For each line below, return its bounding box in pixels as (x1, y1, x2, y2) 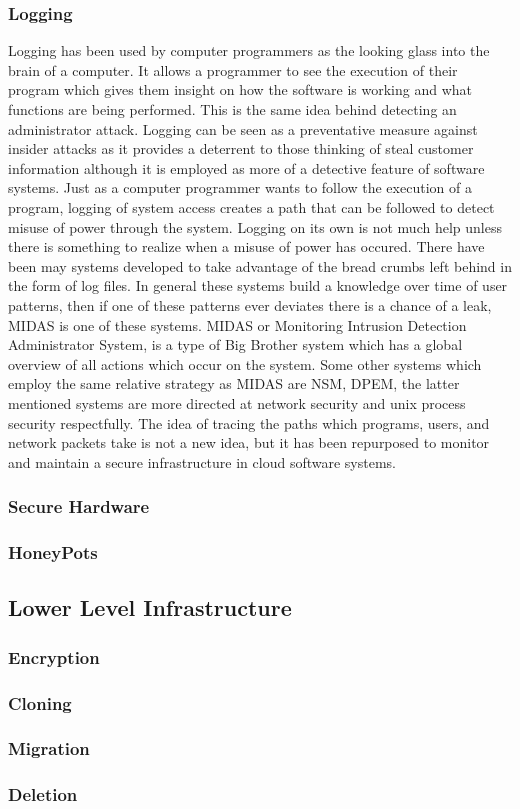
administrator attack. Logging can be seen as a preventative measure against (8, 118, 478, 139)
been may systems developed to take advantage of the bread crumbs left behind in (8, 255, 512, 276)
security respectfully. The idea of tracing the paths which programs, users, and (8, 412, 490, 433)
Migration (8, 736, 90, 761)
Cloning (8, 690, 72, 715)
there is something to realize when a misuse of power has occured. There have (8, 236, 485, 257)
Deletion (8, 782, 78, 807)
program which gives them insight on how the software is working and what (8, 79, 473, 100)
